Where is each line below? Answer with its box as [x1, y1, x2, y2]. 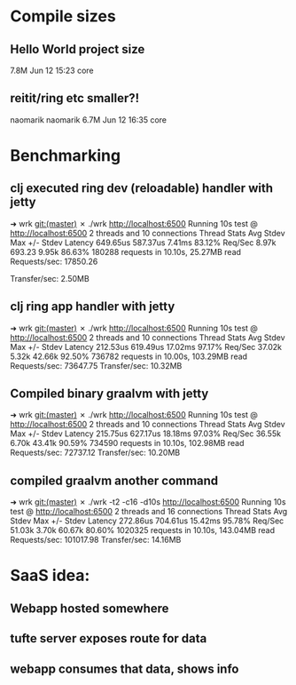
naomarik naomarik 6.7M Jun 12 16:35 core [10, 114, 167, 125]
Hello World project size [10, 42, 145, 57]
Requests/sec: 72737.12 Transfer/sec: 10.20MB [10, 447, 181, 458]
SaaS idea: [10, 566, 90, 585]
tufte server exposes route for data [10, 631, 207, 646]
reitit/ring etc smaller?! [10, 91, 140, 106]
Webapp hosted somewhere [10, 601, 169, 616]
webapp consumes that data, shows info [10, 661, 239, 676]
